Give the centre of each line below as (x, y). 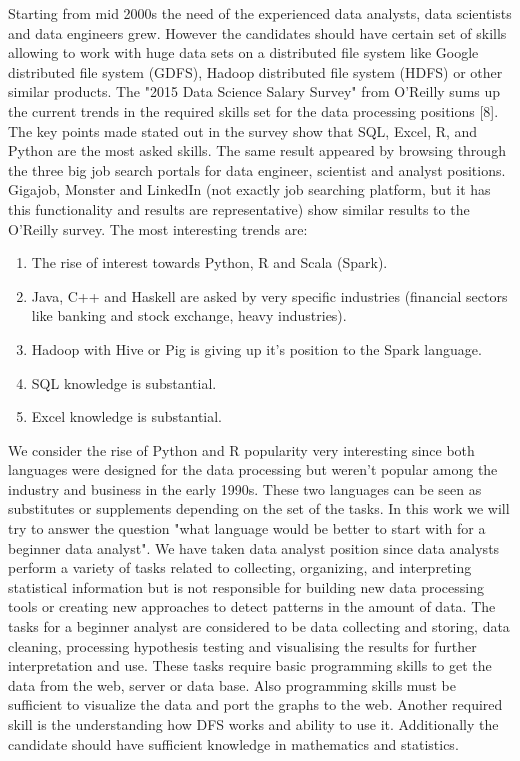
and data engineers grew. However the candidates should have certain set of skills (257, 32)
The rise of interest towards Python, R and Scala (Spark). (209, 262)
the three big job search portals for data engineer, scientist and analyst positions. (257, 169)
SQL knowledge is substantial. (124, 382)
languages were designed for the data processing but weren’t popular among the (253, 469)
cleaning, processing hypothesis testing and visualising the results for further (242, 645)
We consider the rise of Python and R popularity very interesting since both (241, 449)
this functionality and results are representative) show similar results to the (239, 208)
